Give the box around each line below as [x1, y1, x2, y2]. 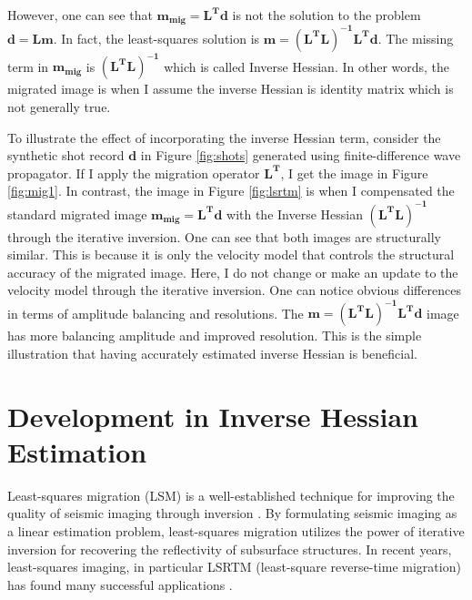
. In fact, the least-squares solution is [53, 28, 260, 47]
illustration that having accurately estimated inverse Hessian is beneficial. [7, 343, 417, 362]
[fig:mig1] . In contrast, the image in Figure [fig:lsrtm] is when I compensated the [7, 181, 455, 200]
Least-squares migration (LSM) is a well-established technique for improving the [7, 485, 455, 504]
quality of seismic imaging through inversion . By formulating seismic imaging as [7, 503, 457, 523]
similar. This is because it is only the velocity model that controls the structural [7, 245, 455, 264]
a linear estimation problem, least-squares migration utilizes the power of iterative [7, 522, 465, 541]
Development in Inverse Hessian [7, 397, 418, 434]
